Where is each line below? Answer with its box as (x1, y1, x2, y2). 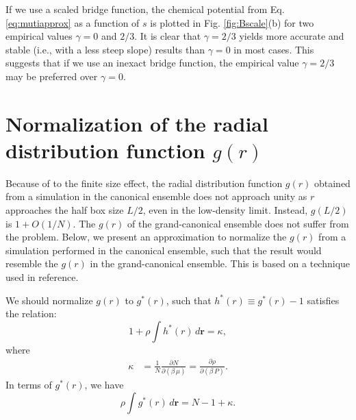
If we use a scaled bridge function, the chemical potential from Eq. (5, 2, 285, 16)
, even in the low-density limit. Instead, (142, 203, 308, 217)
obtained (314, 175, 351, 190)
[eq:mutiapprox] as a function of (5, 15, 140, 29)
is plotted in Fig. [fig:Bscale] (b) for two (150, 15, 314, 29)
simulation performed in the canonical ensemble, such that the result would (5, 243, 322, 257)
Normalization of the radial (5, 109, 268, 137)
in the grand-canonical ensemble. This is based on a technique (90, 256, 351, 271)
